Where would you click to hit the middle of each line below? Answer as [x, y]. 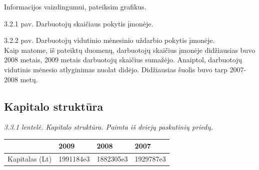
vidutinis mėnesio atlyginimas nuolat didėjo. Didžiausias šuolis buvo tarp [116, 69]
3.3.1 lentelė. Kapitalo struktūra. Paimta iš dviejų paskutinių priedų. [109, 127]
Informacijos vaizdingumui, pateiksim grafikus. [75, 6]
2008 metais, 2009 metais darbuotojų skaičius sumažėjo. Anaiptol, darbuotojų [123, 60]
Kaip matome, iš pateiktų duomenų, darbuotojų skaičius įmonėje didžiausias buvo [130, 50]
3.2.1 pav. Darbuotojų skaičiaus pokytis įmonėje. [79, 23]
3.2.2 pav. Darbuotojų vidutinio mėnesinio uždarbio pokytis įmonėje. [109, 40]
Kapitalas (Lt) [30, 159]
